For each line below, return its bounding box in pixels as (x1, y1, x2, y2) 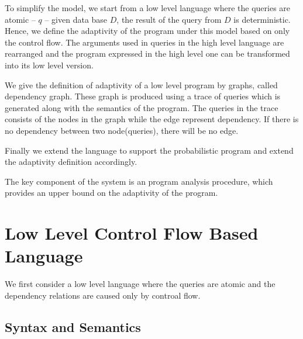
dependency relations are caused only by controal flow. (5, 289, 201, 301)
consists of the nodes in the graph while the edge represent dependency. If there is (5, 113, 299, 125)
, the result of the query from (116, 13, 222, 25)
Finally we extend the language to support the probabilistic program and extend (5, 144, 294, 156)
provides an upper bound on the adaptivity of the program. (5, 186, 218, 199)
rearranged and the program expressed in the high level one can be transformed (5, 47, 290, 60)
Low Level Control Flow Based (5, 221, 259, 245)
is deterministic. (233, 13, 291, 25)
